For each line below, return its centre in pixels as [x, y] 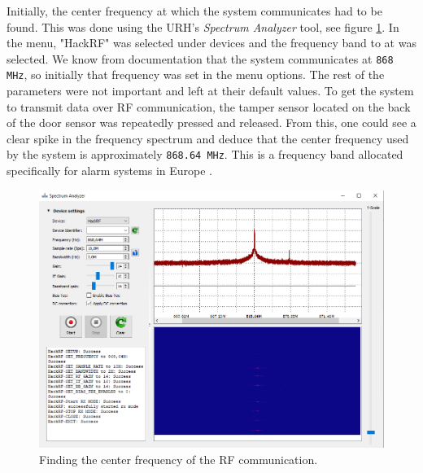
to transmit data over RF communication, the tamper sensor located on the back [209, 106]
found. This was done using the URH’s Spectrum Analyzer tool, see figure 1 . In [203, 26]
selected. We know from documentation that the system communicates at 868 [200, 58]
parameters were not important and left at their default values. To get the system [210, 91]
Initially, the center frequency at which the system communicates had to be [194, 11]
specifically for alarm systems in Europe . [110, 171]
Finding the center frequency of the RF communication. [179, 459]
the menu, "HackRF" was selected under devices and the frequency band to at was [211, 43]
